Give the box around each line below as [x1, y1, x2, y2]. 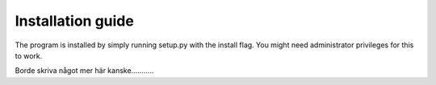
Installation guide [15, 12, 135, 30]
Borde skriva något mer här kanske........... [15, 66, 154, 75]
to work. [15, 51, 43, 60]
